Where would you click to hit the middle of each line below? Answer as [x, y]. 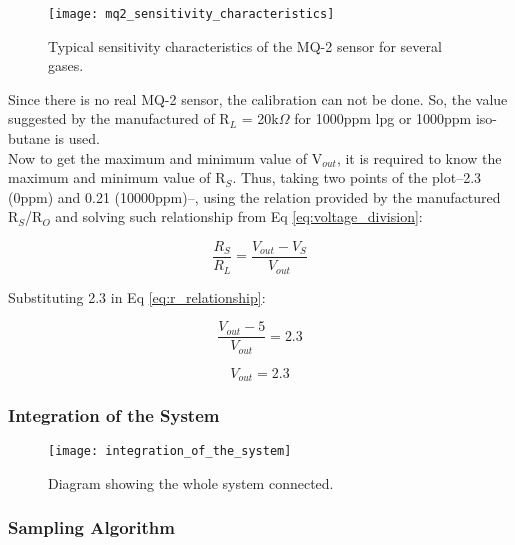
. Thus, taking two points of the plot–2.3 [357, 177]
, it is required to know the [419, 157]
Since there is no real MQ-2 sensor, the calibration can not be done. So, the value [258, 98]
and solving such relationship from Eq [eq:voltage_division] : [239, 216]
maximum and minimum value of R [117, 177]
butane [29, 138]
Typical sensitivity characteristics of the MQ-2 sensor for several [245, 45]
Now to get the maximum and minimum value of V [165, 157]
